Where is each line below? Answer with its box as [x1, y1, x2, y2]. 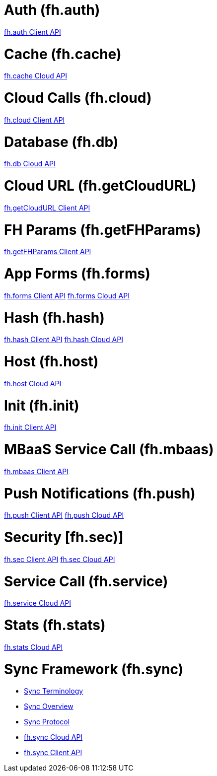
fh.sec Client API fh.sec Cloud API [4, 555, 115, 564]
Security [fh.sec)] [4, 529, 124, 546]
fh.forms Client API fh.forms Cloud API [4, 291, 130, 300]
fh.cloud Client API [4, 115, 65, 124]
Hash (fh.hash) [4, 309, 105, 326]
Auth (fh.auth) [4, 1, 100, 18]
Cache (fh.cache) [4, 45, 122, 63]
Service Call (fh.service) [4, 572, 168, 590]
